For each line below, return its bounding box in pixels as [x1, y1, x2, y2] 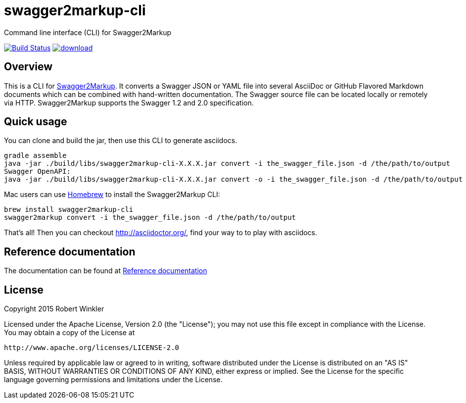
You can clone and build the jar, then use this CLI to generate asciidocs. [4, 136, 237, 145]
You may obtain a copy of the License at [4, 328, 135, 337]
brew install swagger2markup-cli [4, 205, 134, 214]
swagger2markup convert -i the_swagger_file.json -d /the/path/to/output [4, 213, 296, 222]
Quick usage [4, 115, 67, 128]
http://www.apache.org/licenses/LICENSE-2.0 [4, 344, 180, 352]
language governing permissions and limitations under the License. [4, 375, 223, 384]
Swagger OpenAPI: [4, 167, 71, 176]
